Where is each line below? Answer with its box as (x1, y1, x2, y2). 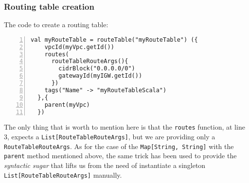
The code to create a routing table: (4, 19, 108, 30)
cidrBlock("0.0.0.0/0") (58, 65, 135, 72)
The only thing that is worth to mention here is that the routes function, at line (4, 122, 245, 132)
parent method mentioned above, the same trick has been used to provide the (4, 150, 237, 161)
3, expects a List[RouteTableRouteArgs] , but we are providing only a (4, 132, 215, 142)
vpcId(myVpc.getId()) (44, 43, 114, 50)
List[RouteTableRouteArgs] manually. (4, 169, 122, 180)
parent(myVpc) (44, 101, 90, 108)
